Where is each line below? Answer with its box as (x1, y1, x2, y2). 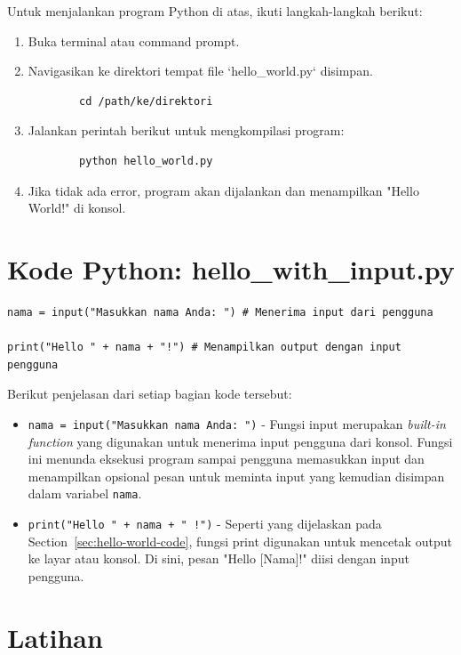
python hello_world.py (79, 154, 213, 167)
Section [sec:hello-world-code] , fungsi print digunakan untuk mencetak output (28, 531, 452, 550)
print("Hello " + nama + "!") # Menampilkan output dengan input (7, 341, 401, 354)
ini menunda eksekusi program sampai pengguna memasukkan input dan (28, 449, 425, 468)
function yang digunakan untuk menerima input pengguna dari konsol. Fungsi (28, 432, 453, 450)
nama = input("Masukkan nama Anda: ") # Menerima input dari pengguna (7, 305, 433, 319)
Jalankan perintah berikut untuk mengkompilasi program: (28, 121, 345, 140)
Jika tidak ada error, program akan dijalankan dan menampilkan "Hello (28, 181, 419, 199)
